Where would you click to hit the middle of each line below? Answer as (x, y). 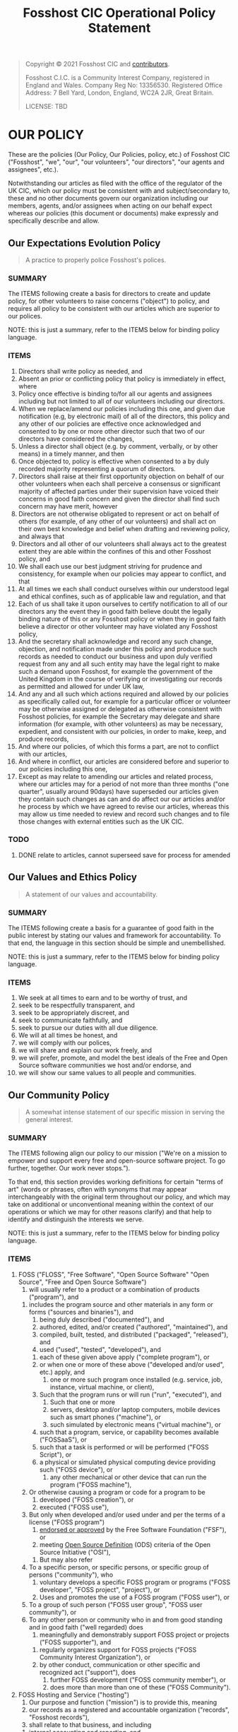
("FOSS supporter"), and (75, 1642)
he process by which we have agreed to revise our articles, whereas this (124, 806)
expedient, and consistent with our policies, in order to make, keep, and (122, 731)
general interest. (49, 1120)
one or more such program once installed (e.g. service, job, (136, 1380)
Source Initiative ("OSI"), (75, 1552)
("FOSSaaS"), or (63, 1440)
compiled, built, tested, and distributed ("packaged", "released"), (134, 1334)
